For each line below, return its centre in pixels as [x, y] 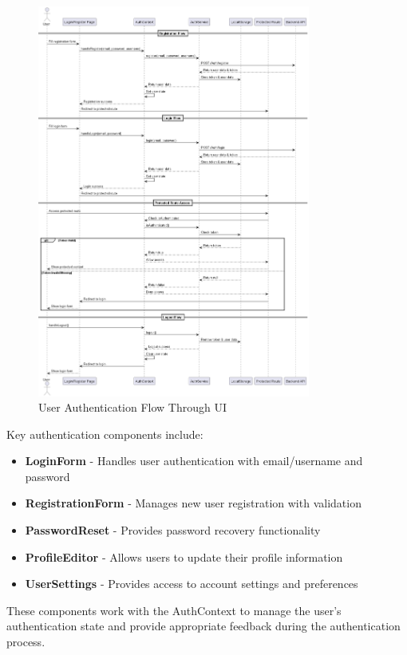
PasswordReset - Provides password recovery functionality [173, 530]
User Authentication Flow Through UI [133, 407]
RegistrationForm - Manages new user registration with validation [193, 503]
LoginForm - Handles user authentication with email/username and [194, 461]
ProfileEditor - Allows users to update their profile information [184, 556]
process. [26, 642]
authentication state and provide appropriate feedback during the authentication [203, 626]
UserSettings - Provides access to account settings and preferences [192, 584]
